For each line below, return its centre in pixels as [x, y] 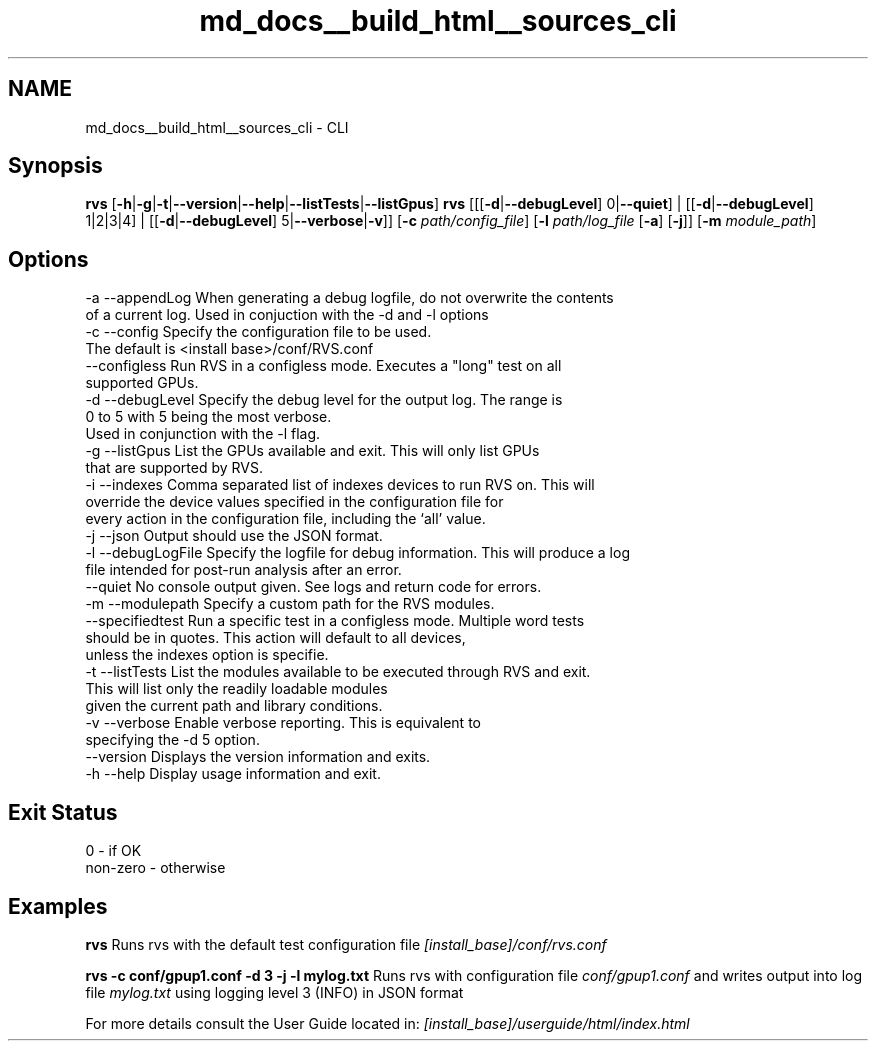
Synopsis [55, 166]
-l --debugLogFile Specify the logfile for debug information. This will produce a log [357, 553]
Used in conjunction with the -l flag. [203, 434]
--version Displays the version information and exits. [258, 757]
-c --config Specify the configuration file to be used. [258, 332]
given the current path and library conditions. [234, 706]
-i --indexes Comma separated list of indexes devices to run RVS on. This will [340, 485]
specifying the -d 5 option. [172, 740]
